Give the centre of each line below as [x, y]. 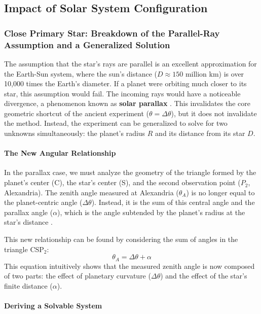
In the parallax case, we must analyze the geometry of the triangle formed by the [130, 172]
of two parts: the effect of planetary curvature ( [78, 276]
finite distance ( [28, 285]
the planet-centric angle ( [43, 202]
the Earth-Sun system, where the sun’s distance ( [81, 73]
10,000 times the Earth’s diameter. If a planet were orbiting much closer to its [125, 83]
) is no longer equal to [220, 192]
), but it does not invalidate [214, 113]
